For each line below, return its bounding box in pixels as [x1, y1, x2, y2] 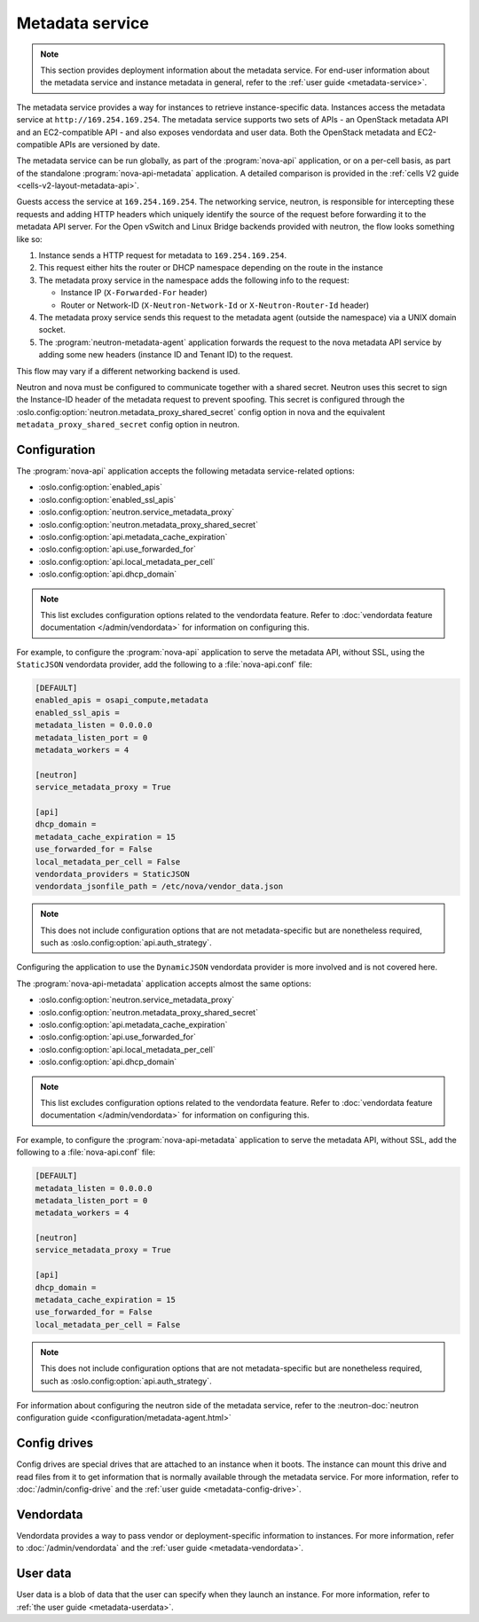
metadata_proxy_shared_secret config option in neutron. [16, 419, 239, 430]
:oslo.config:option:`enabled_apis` [38, 482, 163, 492]
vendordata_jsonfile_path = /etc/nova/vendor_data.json [35, 882, 284, 891]
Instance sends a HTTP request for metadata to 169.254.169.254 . [38, 250, 287, 261]
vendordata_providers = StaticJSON [35, 869, 190, 879]
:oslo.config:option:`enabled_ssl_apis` [38, 494, 177, 505]
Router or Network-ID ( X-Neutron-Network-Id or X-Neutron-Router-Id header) [60, 300, 370, 310]
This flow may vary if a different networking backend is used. [16, 365, 240, 376]
